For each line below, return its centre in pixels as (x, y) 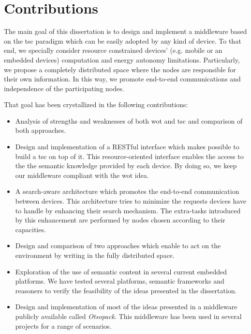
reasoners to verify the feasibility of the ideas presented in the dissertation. (126, 290)
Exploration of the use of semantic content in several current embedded (121, 271)
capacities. (30, 229)
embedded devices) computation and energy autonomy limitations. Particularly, (122, 59)
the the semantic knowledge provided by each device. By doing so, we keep (126, 166)
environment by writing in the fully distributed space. (95, 255)
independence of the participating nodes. (64, 88)
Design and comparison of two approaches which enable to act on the (118, 246)
